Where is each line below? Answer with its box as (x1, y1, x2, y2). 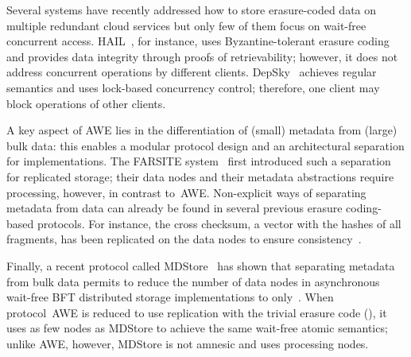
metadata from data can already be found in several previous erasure (6, 200, 343, 216)
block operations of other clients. (6, 95, 166, 111)
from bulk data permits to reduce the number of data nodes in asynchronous (6, 273, 380, 289)
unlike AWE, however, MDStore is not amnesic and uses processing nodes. (6, 335, 369, 351)
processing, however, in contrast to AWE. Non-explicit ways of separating (6, 184, 366, 200)
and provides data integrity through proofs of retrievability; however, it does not (6, 48, 398, 64)
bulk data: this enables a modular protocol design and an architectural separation (6, 137, 405, 153)
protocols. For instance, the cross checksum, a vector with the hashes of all (37, 215, 401, 231)
